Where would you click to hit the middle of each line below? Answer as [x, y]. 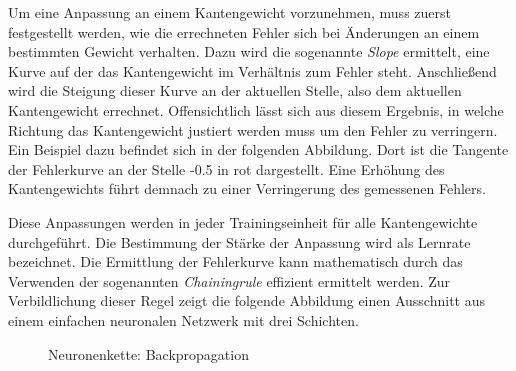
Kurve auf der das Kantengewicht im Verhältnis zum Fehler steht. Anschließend [252, 70]
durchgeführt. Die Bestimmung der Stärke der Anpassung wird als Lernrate [239, 241]
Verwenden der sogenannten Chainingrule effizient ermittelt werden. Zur [229, 280]
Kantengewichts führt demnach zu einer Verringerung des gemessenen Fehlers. [247, 188]
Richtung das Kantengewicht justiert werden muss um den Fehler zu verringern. [253, 129]
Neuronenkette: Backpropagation [148, 353]
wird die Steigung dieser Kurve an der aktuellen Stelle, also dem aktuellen [235, 90]
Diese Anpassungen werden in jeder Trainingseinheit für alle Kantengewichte [243, 221]
